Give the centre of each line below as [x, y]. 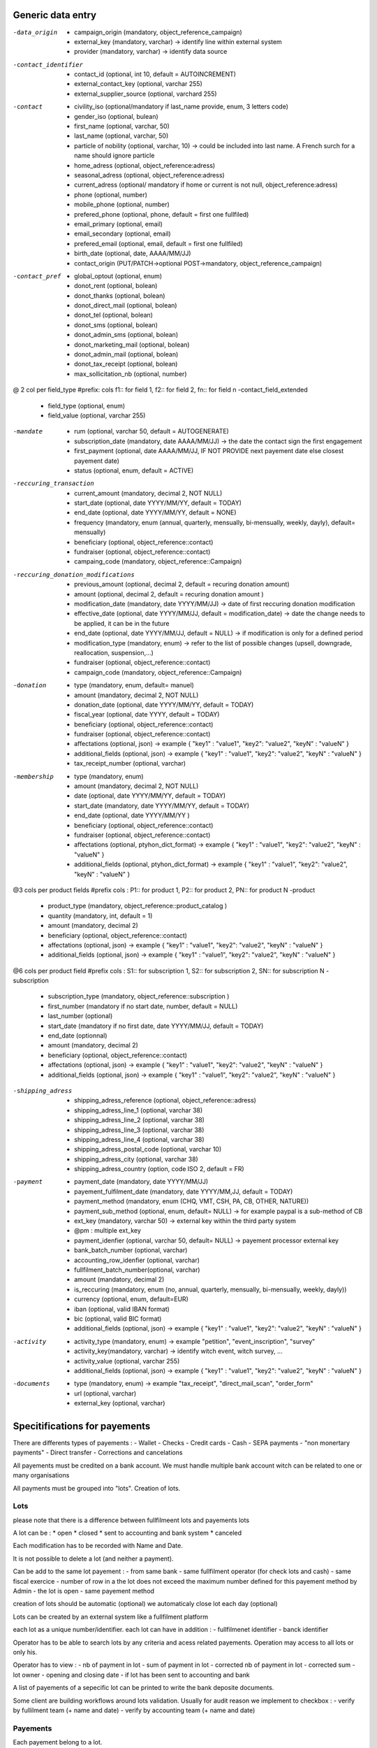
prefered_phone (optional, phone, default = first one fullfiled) [162, 214]
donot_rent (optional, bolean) [116, 286]
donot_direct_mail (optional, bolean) [126, 306]
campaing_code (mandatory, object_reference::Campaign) [158, 561]
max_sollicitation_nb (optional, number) [131, 373]
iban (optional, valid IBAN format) [122, 1309]
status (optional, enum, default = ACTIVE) [134, 470]
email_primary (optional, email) [119, 224]
